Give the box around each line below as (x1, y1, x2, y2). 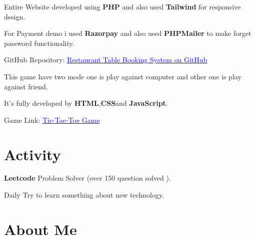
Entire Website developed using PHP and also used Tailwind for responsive (4, 1, 241, 11)
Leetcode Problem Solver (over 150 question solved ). (4, 173, 171, 183)
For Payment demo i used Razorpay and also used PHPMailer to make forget (4, 28, 251, 38)
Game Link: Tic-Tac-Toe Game (4, 114, 100, 125)
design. (4, 11, 25, 21)
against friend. (4, 81, 48, 91)
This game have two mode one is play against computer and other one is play (4, 71, 241, 81)
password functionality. (4, 37, 74, 48)
